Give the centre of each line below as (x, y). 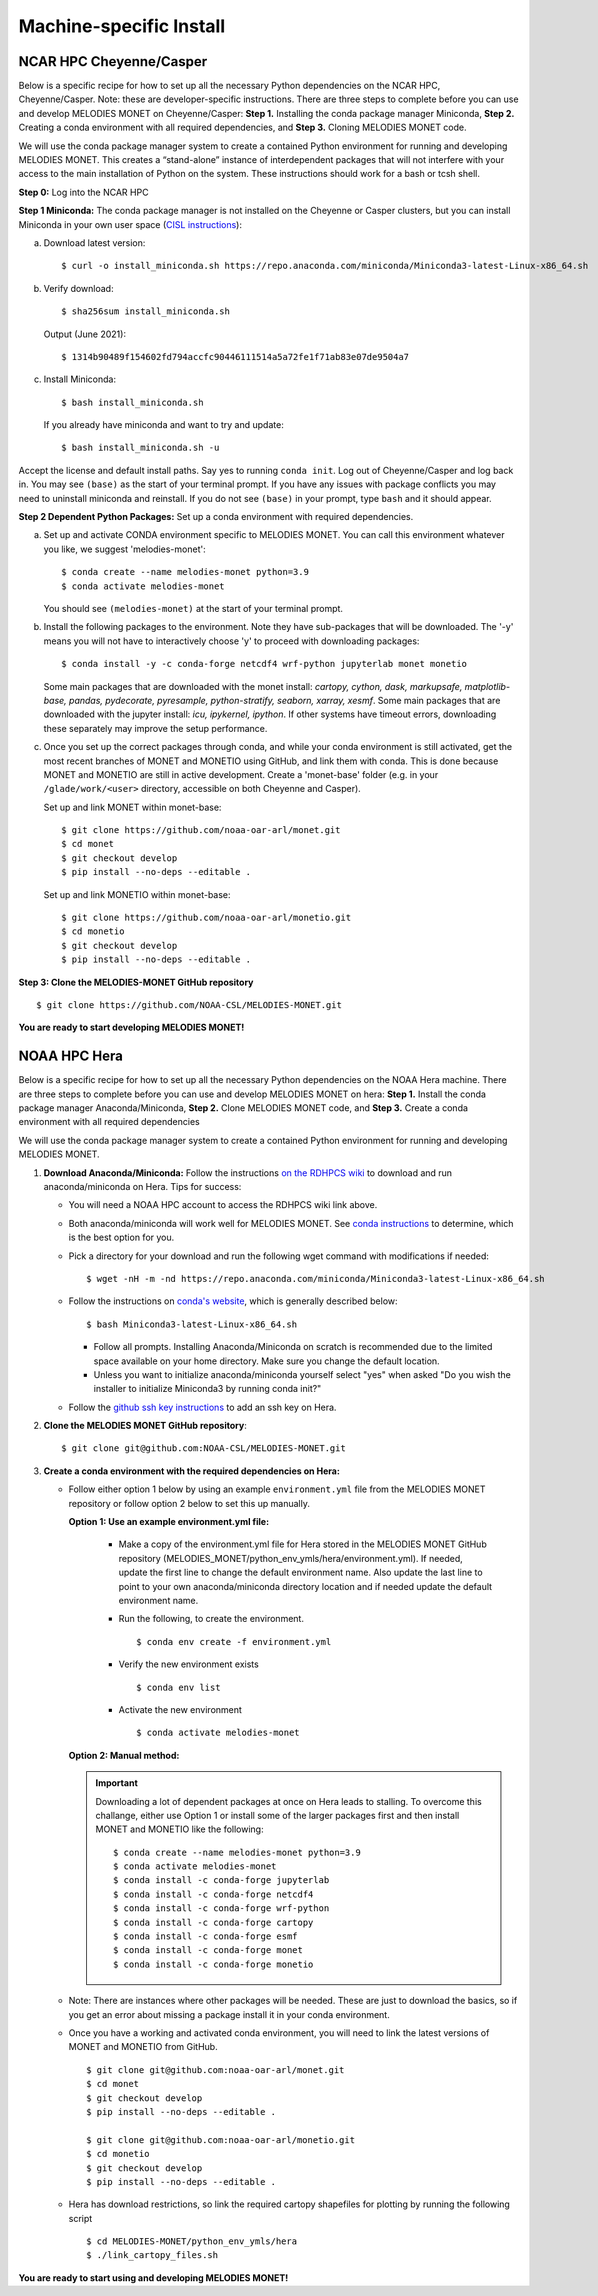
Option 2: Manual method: (124, 1755)
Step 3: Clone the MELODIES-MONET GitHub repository (136, 982)
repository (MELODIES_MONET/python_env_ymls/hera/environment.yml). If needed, (291, 1558)
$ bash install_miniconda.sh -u (140, 448)
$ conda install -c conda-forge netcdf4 (213, 1894)
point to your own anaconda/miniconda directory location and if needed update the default (305, 1586)
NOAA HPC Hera (71, 1056)
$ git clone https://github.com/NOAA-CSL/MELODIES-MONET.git (189, 1004)
